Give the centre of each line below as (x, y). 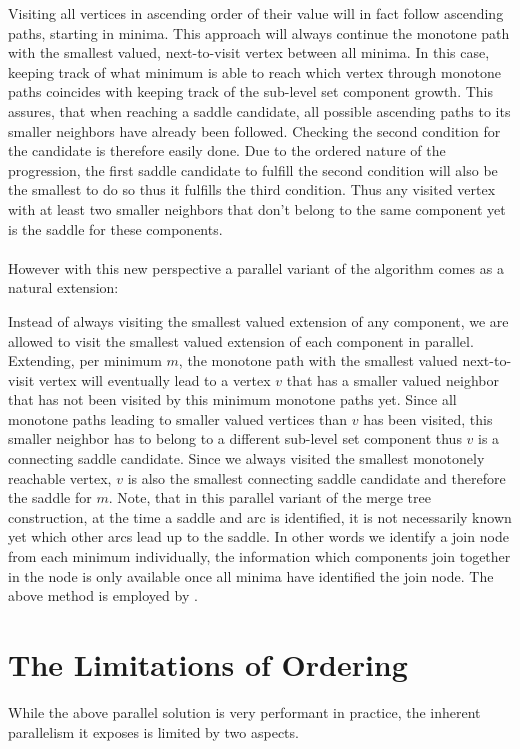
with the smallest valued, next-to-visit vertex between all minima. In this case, (249, 52)
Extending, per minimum (85, 360)
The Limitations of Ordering (208, 664)
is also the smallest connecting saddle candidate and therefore (316, 477)
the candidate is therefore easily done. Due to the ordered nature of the (227, 150)
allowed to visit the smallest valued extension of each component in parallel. (241, 340)
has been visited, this (428, 418)
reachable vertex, (60, 477)
